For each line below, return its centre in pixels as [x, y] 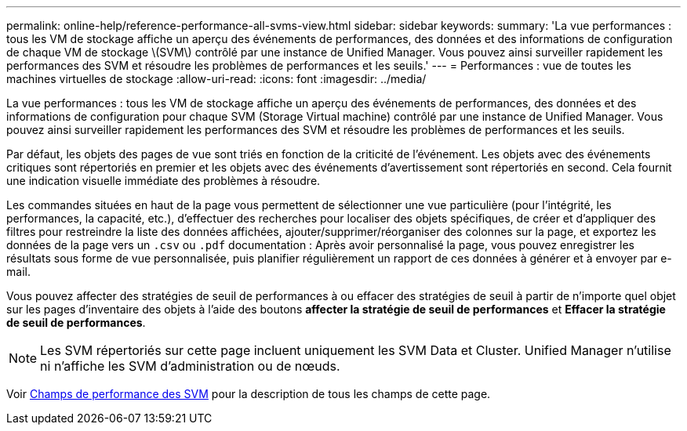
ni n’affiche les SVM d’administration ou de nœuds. [190, 366]
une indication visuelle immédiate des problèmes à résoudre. [164, 181]
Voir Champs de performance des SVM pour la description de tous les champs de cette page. [249, 394]
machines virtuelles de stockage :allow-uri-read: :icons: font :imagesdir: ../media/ [216, 79]
